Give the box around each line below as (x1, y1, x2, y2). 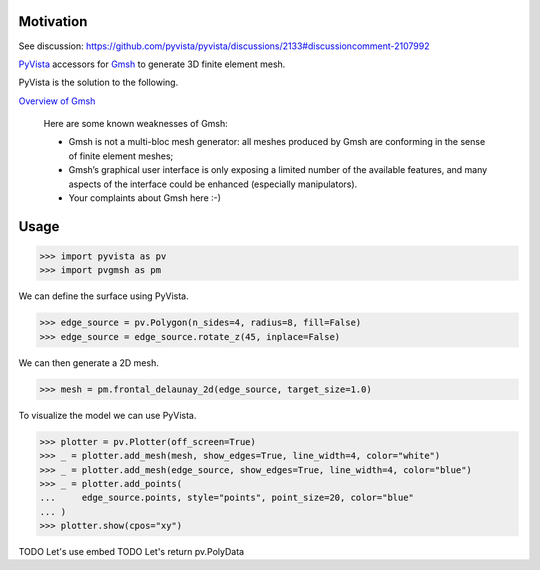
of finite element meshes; (68, 150, 174, 162)
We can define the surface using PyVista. (18, 290, 189, 302)
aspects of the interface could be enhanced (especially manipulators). (68, 178, 358, 190)
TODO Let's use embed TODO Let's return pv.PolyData (18, 546, 245, 558)
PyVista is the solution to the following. (18, 76, 179, 89)
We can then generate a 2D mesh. (18, 356, 159, 369)
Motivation (18, 13, 88, 30)
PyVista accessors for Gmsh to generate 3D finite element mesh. (18, 58, 286, 70)
